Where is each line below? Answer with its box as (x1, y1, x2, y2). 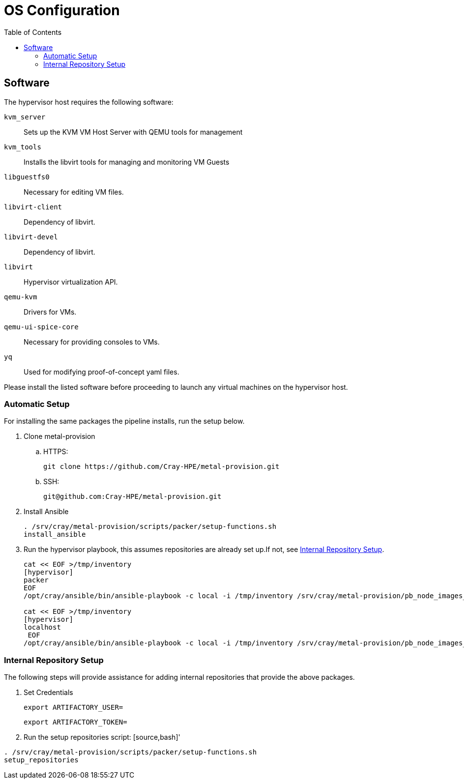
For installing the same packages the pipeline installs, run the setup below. (4, 417, 245, 426)
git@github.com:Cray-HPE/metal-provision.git (43, 493, 222, 501)
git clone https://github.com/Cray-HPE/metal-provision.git (43, 463, 280, 471)
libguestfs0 (4, 173, 50, 181)
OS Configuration (4, 2, 120, 19)
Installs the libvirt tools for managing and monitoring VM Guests (24, 157, 230, 166)
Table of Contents (4, 28, 62, 36)
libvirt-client (4, 203, 62, 211)
